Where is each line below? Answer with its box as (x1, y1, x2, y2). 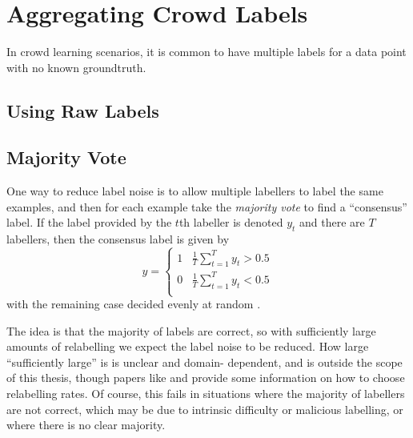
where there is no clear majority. (6, 416, 166, 433)
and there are (299, 214, 365, 231)
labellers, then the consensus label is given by (6, 231, 230, 247)
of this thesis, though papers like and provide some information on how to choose (6, 369, 405, 386)
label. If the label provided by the (6, 214, 172, 231)
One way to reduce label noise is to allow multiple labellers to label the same (6, 183, 383, 199)
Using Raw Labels (6, 98, 159, 123)
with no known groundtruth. (6, 58, 146, 75)
